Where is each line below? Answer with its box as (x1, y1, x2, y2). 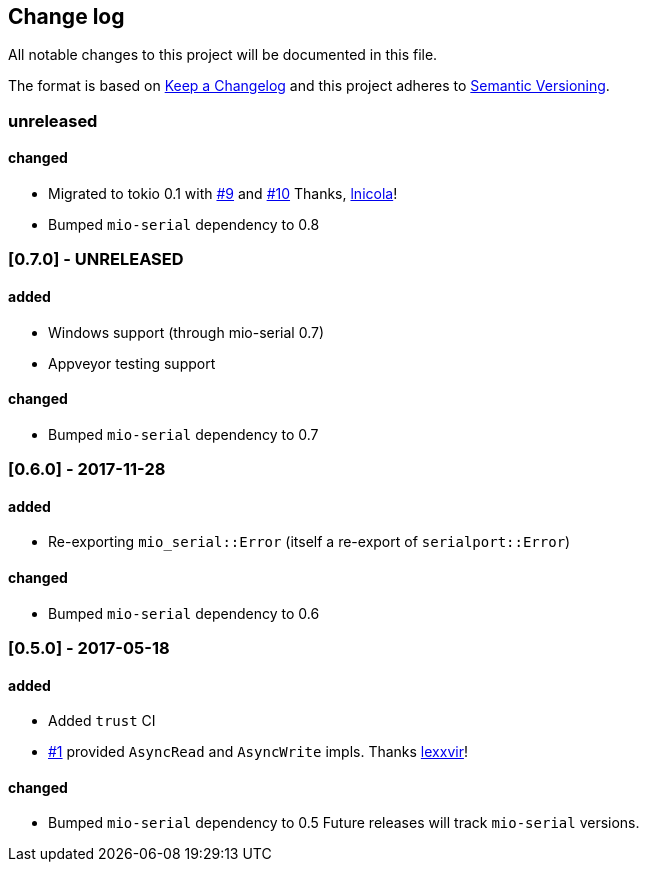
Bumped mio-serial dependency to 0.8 (48, 216, 320, 234)
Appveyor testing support (48, 354, 216, 372)
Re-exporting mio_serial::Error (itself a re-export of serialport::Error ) (48, 533, 571, 551)
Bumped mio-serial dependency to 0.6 (48, 604, 320, 622)
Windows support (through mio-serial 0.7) (48, 323, 325, 341)
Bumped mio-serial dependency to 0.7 (48, 425, 319, 443)
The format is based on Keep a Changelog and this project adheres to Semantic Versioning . (8, 77, 610, 95)
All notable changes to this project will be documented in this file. (8, 46, 438, 64)
